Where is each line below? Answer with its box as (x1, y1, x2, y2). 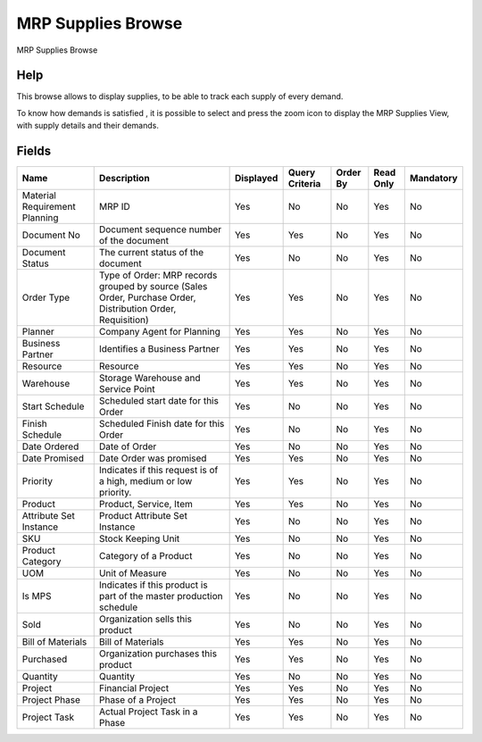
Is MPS (21, 590, 52, 603)
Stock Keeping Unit (98, 532, 180, 545)
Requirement (21, 201, 76, 213)
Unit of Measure (98, 567, 167, 579)
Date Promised (21, 452, 85, 464)
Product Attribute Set (98, 510, 187, 522)
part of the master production (98, 590, 223, 603)
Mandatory (409, 172, 459, 185)
